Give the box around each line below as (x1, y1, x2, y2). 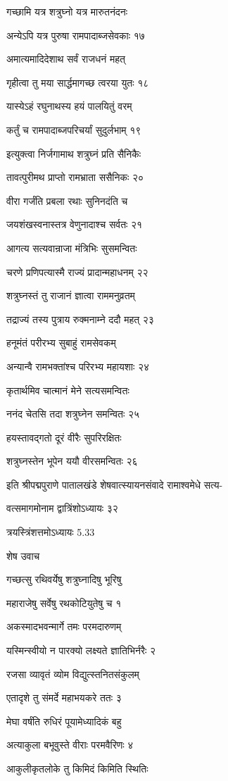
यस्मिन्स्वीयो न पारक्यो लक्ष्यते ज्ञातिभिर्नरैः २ (6, 643, 156, 658)
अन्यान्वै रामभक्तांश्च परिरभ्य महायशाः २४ (6, 358, 150, 373)
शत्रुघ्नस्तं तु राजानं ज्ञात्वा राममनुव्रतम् (6, 288, 135, 303)
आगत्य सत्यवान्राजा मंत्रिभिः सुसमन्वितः (6, 240, 137, 255)
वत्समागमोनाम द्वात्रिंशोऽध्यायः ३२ (6, 501, 118, 516)
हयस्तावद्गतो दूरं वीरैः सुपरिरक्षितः (6, 430, 122, 444)
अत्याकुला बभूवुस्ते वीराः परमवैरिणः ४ (6, 737, 134, 752)
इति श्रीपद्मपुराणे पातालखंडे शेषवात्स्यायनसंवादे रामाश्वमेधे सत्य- (6, 477, 223, 492)
